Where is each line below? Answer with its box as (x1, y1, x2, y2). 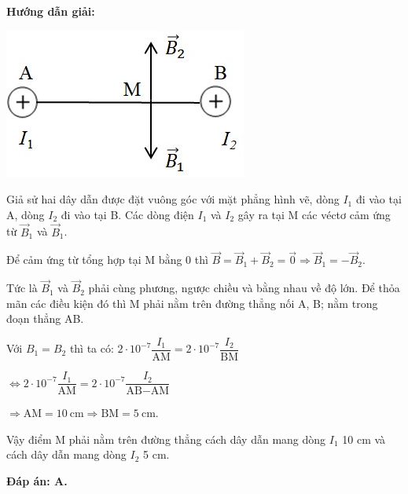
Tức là (6, 280, 38, 296)
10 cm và (342, 430, 386, 447)
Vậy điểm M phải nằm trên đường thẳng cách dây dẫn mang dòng (6, 430, 326, 447)
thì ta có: (69, 340, 114, 357)
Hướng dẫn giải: (6, 3, 95, 19)
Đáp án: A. (6, 472, 68, 489)
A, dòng (6, 206, 45, 222)
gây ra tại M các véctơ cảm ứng (237, 206, 391, 222)
